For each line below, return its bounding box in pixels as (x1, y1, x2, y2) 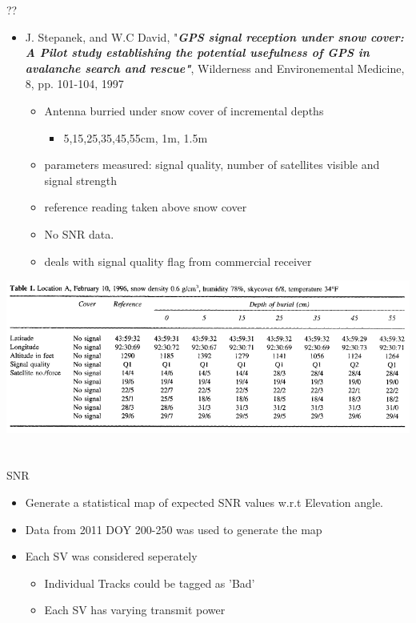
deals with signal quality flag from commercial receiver (44, 252, 312, 269)
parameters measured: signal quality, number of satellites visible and (44, 156, 380, 173)
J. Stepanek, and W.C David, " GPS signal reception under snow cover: (25, 28, 404, 45)
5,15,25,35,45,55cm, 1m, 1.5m (63, 129, 208, 146)
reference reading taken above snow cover (44, 199, 247, 215)
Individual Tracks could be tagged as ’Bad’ (44, 574, 255, 591)
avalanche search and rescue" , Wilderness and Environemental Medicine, (25, 59, 405, 76)
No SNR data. (44, 225, 114, 242)
